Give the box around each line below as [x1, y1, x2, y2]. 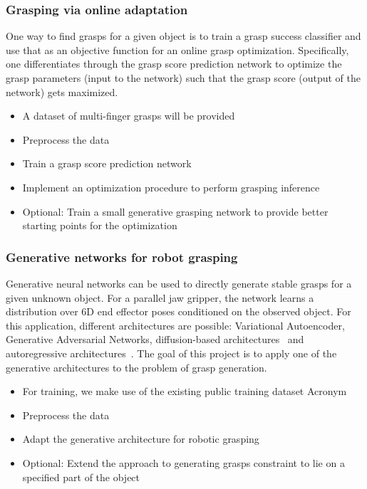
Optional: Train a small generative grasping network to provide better [22, 204, 329, 219]
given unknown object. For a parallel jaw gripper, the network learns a [6, 290, 314, 305]
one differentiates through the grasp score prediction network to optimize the [6, 56, 342, 71]
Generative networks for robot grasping [6, 248, 238, 265]
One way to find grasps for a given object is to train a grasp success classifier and [6, 28, 361, 43]
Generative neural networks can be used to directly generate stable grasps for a [6, 275, 352, 290]
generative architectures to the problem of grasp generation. [6, 359, 267, 374]
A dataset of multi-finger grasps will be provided [22, 108, 235, 123]
